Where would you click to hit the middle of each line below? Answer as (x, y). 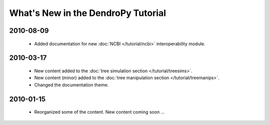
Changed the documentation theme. (71, 85)
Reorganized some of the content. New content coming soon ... (99, 112)
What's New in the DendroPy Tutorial (88, 13)
